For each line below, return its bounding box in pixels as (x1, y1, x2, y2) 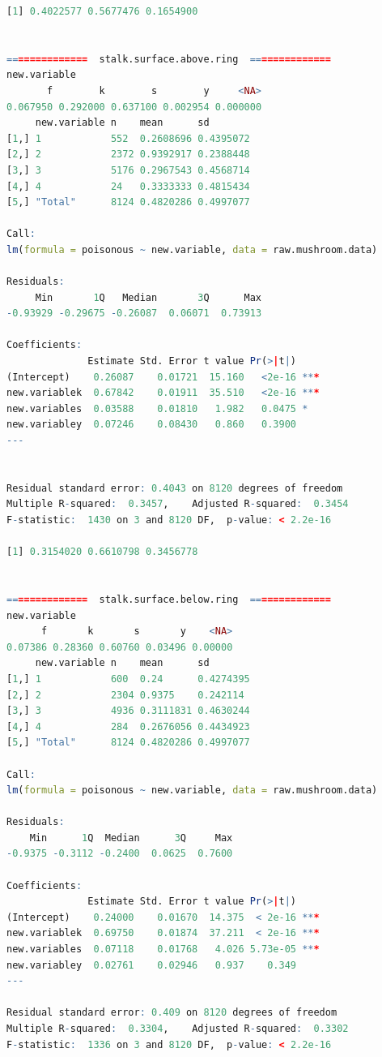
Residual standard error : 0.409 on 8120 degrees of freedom (6, 1007, 337, 1019)
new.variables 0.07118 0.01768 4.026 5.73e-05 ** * (6, 943, 320, 956)
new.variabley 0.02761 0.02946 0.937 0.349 (6, 959, 296, 971)
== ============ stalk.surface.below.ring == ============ (6, 593, 331, 605)
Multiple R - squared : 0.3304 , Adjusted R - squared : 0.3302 (6, 1023, 349, 1034)
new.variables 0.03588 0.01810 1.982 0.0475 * (6, 402, 308, 415)
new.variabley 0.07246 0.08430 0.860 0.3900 (6, 419, 296, 431)
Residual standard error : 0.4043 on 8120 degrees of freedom (6, 482, 343, 494)
